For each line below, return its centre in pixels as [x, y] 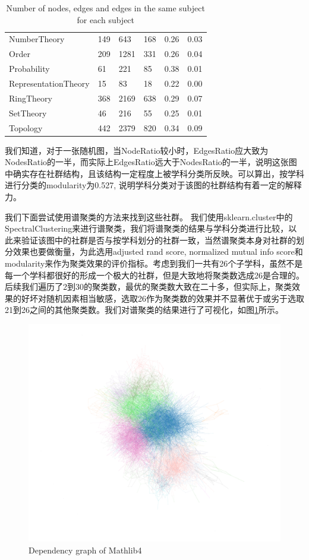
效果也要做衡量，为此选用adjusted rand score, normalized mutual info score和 [158, 251]
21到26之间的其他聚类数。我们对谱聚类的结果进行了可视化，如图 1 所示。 [144, 310]
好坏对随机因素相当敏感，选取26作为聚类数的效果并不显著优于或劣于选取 [163, 298]
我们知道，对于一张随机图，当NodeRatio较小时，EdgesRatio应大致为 [137, 150]
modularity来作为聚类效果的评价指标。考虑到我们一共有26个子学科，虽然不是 [154, 263]
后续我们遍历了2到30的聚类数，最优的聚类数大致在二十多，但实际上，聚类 [148, 287]
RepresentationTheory [49, 83]
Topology [26, 127]
